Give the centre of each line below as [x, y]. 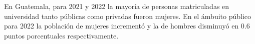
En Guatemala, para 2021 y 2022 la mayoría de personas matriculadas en [117, 6]
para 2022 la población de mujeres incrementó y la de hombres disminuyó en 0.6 [127, 26]
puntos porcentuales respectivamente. [61, 35]
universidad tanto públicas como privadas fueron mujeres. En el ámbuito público [128, 16]
